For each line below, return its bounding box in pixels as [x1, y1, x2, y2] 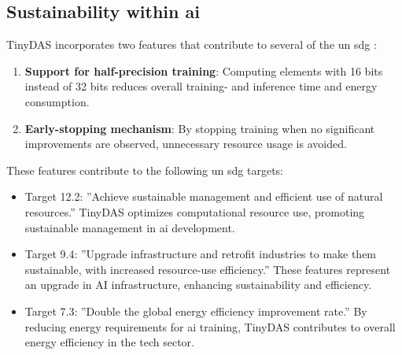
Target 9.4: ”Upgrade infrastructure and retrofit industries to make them [24, 246, 377, 262]
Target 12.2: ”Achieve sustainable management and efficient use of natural [24, 188, 383, 205]
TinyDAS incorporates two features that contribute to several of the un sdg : [6, 36, 377, 53]
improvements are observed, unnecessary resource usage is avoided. [24, 135, 347, 152]
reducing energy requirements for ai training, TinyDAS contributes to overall [24, 318, 396, 335]
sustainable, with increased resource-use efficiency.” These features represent [24, 261, 391, 277]
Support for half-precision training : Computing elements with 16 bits [24, 62, 383, 79]
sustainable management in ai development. [24, 219, 235, 235]
